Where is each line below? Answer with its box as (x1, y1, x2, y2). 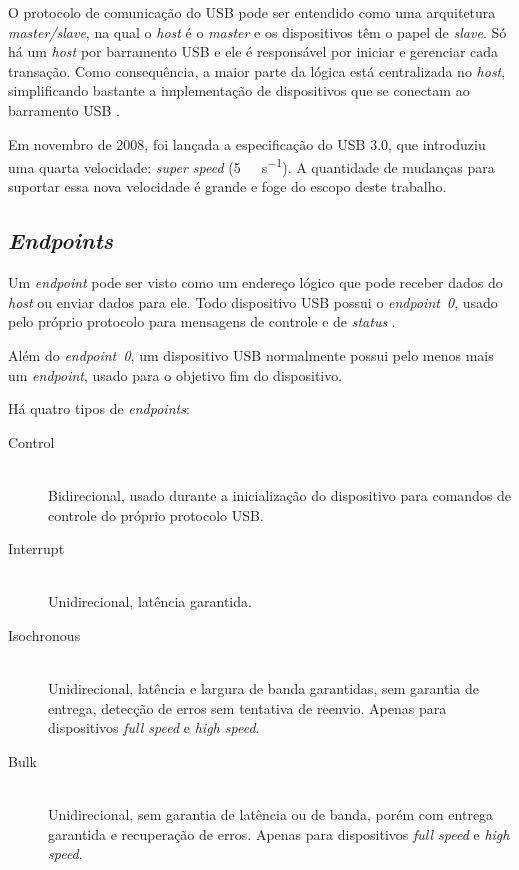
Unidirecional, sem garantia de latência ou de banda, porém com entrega (48, 804, 494, 825)
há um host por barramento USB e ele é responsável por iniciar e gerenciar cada (8, 41, 499, 62)
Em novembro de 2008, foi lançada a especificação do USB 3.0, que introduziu (8, 133, 486, 154)
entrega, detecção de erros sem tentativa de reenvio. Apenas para (48, 697, 447, 718)
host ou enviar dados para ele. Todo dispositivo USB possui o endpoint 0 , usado (8, 291, 498, 312)
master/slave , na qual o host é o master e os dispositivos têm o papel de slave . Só (8, 21, 507, 42)
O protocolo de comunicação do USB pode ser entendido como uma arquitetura (8, 2, 496, 22)
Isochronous (8, 624, 81, 645)
